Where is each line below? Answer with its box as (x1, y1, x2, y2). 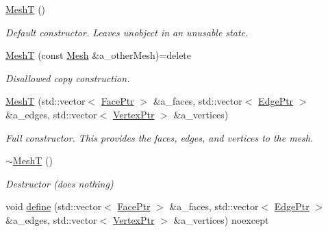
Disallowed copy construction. (5, 70, 130, 85)
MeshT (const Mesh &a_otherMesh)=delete (5, 48, 192, 62)
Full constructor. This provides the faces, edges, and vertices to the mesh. (5, 130, 314, 144)
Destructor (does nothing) (5, 176, 114, 190)
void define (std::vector (5, 199, 102, 214)
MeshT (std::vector (5, 94, 86, 108)
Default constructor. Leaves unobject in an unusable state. (5, 25, 249, 39)
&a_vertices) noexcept (173, 212, 269, 227)
